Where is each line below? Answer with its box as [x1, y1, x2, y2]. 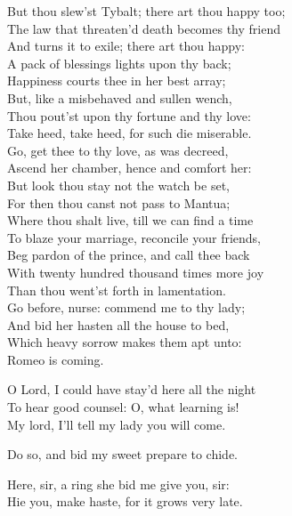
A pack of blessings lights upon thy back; [7, 53, 231, 72]
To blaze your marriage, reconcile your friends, [7, 228, 261, 246]
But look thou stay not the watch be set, [7, 175, 230, 194]
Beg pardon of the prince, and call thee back [7, 246, 250, 264]
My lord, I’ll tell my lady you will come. [7, 415, 226, 433]
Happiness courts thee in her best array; [7, 71, 226, 90]
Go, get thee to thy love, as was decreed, [7, 141, 229, 159]
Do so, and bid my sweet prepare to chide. [7, 445, 239, 464]
